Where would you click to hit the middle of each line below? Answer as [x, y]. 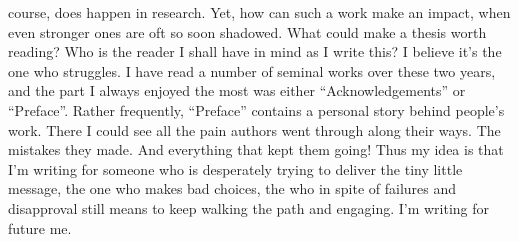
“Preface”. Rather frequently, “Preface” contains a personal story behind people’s [256, 109]
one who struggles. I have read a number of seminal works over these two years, [252, 70]
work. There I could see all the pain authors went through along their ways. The [254, 129]
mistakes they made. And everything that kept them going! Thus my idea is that [256, 149]
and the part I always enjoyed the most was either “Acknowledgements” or [237, 90]
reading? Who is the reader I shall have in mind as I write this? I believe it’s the [255, 51]
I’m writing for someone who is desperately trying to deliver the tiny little [235, 168]
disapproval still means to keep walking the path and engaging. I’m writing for [249, 207]
